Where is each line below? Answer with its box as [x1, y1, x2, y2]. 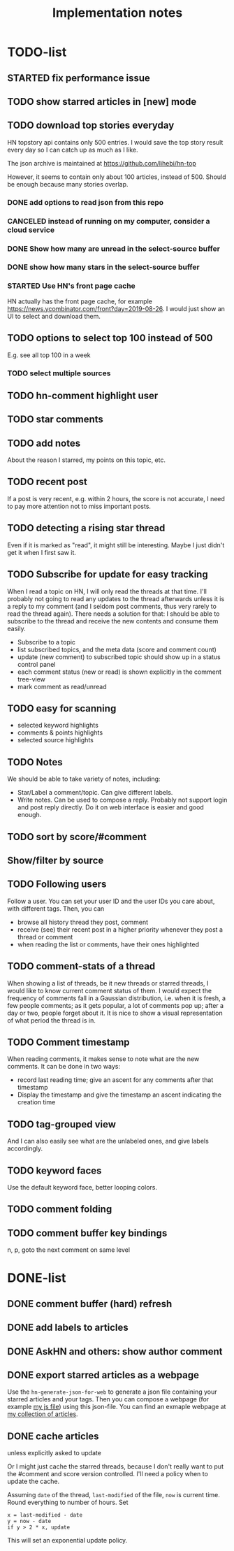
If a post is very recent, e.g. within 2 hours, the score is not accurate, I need [7, 494, 226, 503]
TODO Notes [7, 756, 63, 768]
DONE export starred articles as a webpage [7, 1369, 199, 1381]
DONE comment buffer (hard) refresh [7, 1298, 173, 1310]
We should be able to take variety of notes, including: [7, 774, 161, 784]
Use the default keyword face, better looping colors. [7, 1183, 157, 1191]
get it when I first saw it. [7, 548, 77, 556]
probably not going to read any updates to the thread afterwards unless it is [7, 594, 225, 603]
